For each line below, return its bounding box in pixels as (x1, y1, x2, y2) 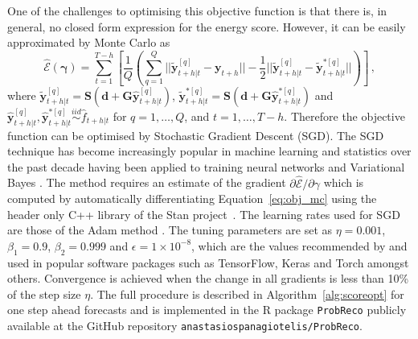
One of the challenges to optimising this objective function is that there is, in (7, 2, 387, 19)
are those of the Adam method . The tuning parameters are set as (7, 221, 333, 238)
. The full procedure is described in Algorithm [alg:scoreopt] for (90, 285, 404, 302)
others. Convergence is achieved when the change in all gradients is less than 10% (7, 270, 409, 287)
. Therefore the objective (284, 107, 405, 124)
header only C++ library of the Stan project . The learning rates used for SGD (7, 205, 400, 222)
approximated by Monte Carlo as (7, 34, 170, 51)
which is (323, 174, 364, 191)
